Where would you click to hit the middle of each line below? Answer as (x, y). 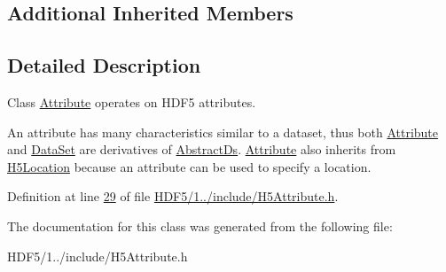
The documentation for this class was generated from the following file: (200, 225)
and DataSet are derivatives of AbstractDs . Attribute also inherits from (202, 149)
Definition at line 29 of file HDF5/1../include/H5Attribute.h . (173, 196)
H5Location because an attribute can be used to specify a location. (189, 166)
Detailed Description (104, 65)
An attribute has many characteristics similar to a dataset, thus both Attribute (223, 132)
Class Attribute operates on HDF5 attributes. (132, 101)
